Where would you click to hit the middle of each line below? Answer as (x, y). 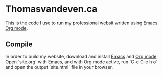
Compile (19, 44)
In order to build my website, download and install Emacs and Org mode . (82, 56)
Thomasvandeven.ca (51, 9)
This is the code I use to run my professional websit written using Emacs (81, 23)
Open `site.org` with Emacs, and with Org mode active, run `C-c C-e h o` (81, 62)
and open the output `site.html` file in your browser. (59, 67)
